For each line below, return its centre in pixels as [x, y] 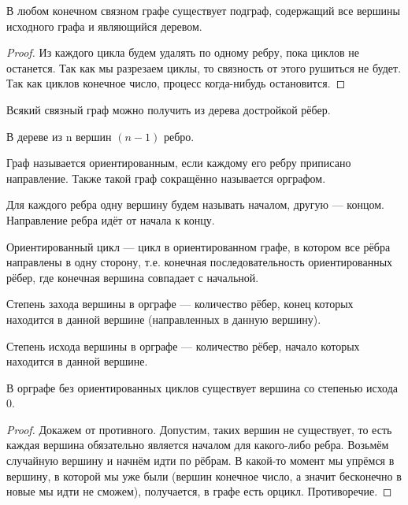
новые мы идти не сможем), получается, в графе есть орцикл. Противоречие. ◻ [199, 491]
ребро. [179, 136]
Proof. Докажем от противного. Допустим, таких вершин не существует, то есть [199, 429]
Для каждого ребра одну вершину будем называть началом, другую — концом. [195, 204]
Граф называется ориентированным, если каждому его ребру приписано [179, 163]
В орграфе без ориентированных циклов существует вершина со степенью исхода [202, 387]
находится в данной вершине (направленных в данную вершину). [164, 319]
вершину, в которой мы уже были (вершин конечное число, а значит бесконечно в [204, 475]
